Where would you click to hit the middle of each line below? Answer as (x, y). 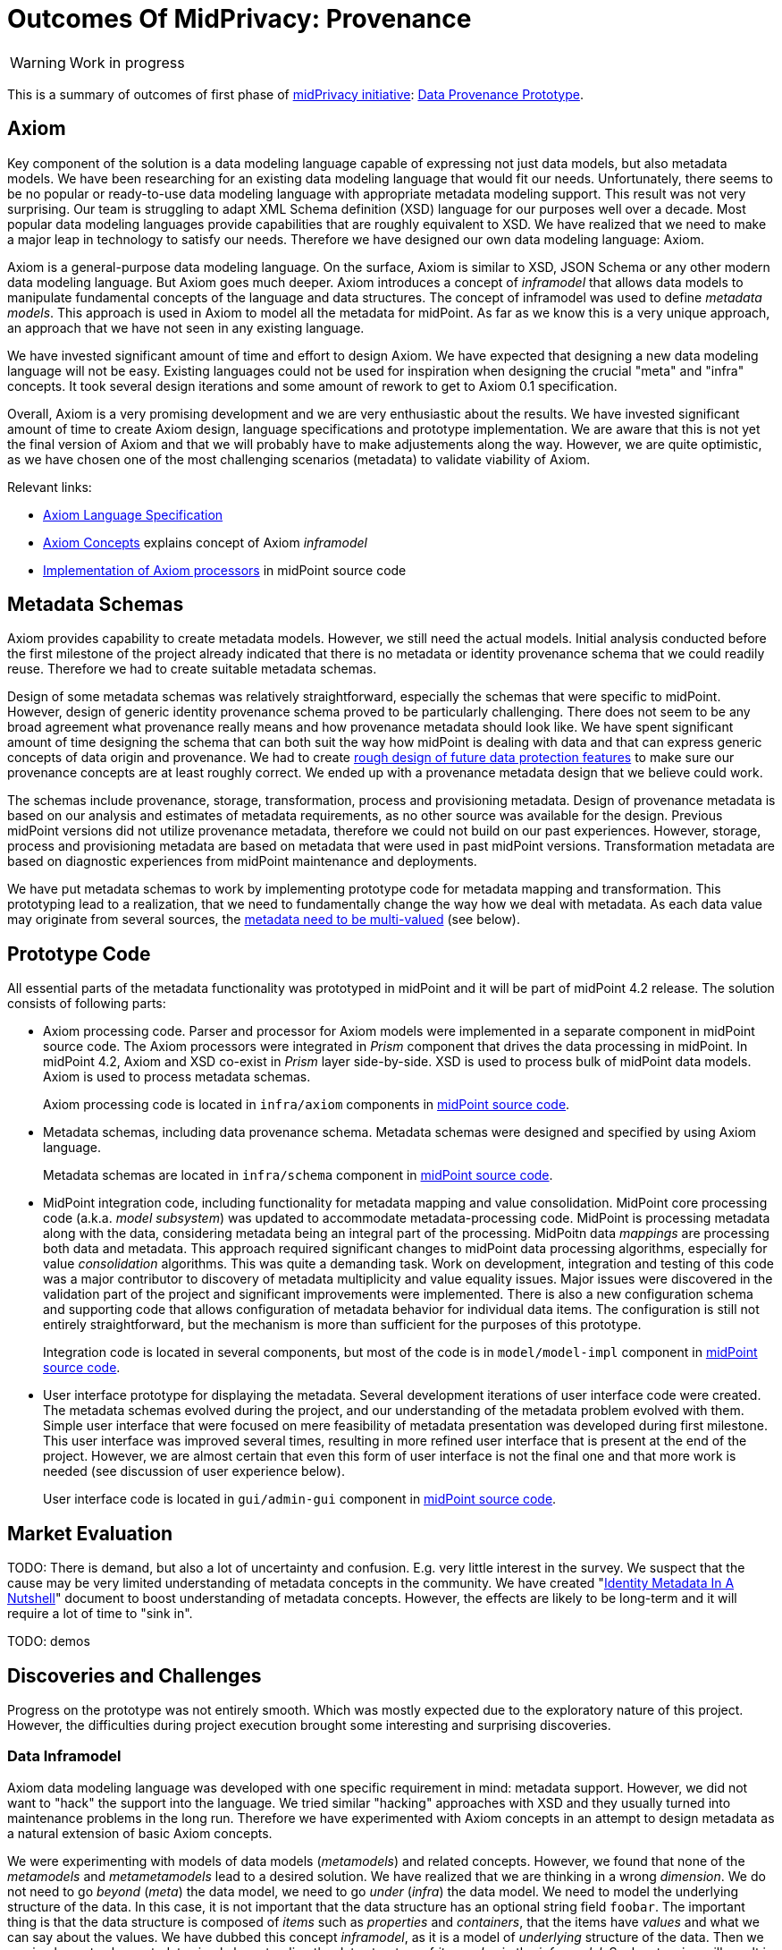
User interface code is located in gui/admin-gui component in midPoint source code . (300, 1499)
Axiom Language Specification (133, 514)
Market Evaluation (90, 1533)
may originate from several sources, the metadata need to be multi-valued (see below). (264, 920)
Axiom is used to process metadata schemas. (177, 1077)
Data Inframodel (64, 1756)
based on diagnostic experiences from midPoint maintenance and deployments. (242, 861)
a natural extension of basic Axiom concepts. (140, 1833)
